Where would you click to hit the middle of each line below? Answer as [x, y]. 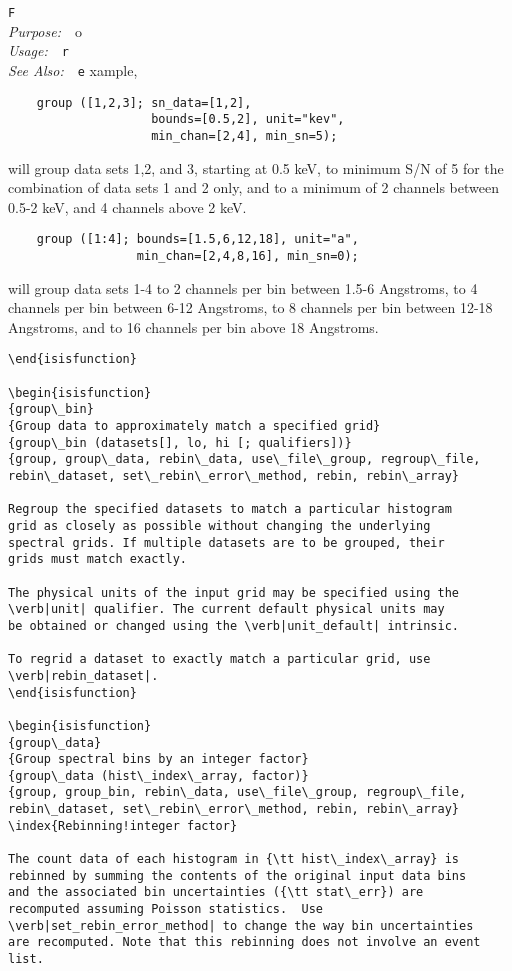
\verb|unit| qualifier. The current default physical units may [226, 609]
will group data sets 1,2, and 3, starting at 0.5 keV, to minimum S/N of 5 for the [256, 167]
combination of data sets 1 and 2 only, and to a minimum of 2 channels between [253, 187]
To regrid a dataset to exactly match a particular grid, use [219, 659]
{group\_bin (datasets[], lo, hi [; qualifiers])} [180, 442]
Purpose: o [45, 30]
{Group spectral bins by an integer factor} [158, 759]
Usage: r [38, 50]
